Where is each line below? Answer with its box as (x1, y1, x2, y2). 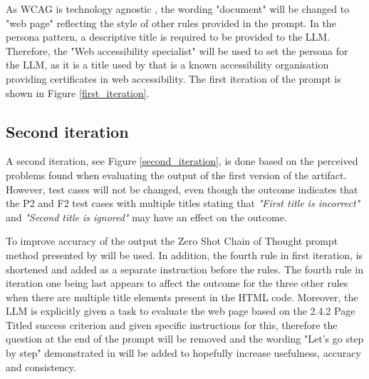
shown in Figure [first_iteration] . (6, 85, 150, 100)
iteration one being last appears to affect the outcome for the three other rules (6, 276, 348, 290)
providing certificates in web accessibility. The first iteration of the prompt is (6, 71, 341, 86)
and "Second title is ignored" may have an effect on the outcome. (6, 209, 287, 224)
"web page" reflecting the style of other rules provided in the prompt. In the (6, 15, 336, 30)
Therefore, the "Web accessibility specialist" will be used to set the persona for (6, 43, 348, 58)
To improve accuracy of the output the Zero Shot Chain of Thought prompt (6, 233, 338, 248)
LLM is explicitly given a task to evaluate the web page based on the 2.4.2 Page (6, 303, 355, 318)
